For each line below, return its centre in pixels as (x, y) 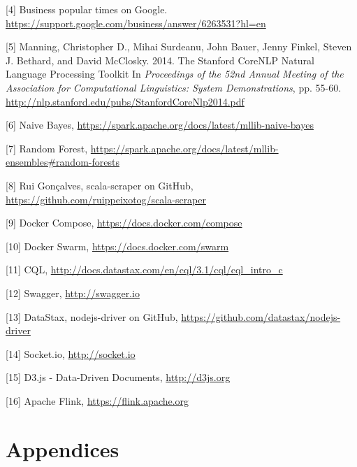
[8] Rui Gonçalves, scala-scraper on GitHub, (100, 185)
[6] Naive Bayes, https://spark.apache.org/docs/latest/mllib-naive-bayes (160, 125)
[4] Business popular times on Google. (87, 9)
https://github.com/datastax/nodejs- (261, 316)
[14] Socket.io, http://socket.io (71, 353)
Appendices (63, 448)
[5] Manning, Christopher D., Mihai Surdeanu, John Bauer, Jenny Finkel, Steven (179, 46)
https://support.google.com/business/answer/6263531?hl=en (136, 23)
